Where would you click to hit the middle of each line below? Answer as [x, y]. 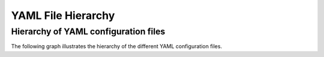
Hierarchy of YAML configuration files [88, 31]
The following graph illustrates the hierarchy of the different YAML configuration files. [116, 46]
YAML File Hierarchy [63, 15]
